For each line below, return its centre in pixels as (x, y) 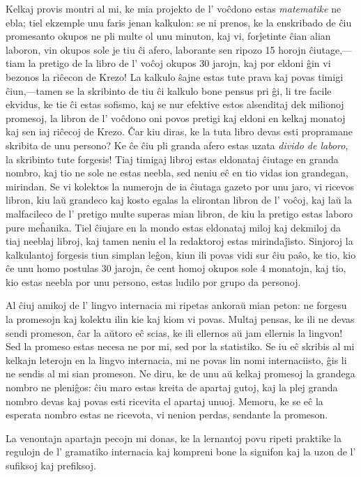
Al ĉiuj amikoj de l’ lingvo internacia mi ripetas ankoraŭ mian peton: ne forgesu (176, 305)
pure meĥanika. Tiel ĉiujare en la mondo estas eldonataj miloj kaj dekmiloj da (173, 227)
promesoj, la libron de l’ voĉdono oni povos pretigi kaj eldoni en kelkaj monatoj (176, 118)
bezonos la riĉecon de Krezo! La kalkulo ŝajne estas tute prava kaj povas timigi (175, 76)
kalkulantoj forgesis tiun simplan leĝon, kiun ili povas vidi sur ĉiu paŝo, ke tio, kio (181, 254)
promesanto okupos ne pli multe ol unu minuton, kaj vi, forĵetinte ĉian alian (168, 36)
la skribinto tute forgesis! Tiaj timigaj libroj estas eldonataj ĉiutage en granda (172, 159)
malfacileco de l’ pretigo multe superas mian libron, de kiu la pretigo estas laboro (179, 213)
